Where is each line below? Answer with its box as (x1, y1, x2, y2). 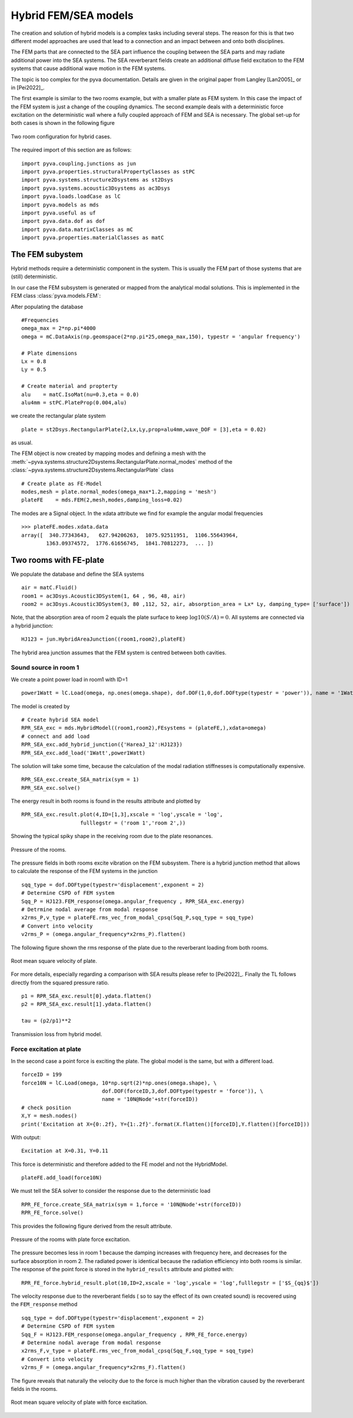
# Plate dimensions (21, 349, 78, 357)
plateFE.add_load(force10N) (21, 1175, 102, 1181)
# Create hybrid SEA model (21, 716, 99, 723)
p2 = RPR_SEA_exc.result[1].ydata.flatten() (21, 1001, 152, 1008)
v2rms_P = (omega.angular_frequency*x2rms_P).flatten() (21, 931, 186, 938)
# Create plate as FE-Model (21, 480, 102, 487)
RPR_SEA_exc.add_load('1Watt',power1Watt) (21, 749, 146, 756)
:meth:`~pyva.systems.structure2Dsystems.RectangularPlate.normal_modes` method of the (11, 458, 232, 465)
